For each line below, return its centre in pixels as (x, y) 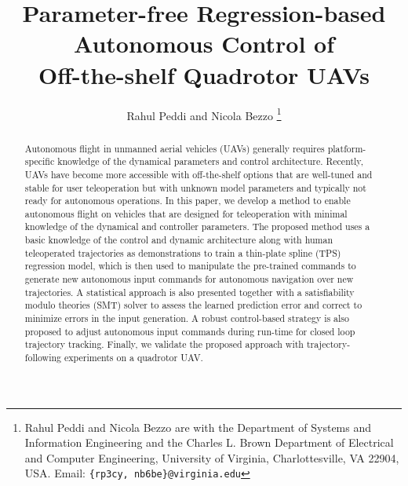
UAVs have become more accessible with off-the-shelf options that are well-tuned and (199, 174)
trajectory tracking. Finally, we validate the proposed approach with (164, 344)
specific (40, 161)
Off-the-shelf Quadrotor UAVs (204, 74)
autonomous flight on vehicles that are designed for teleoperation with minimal (186, 213)
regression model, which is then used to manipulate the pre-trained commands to (190, 266)
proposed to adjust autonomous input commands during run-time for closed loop (190, 331)
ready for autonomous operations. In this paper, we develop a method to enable (188, 201)
